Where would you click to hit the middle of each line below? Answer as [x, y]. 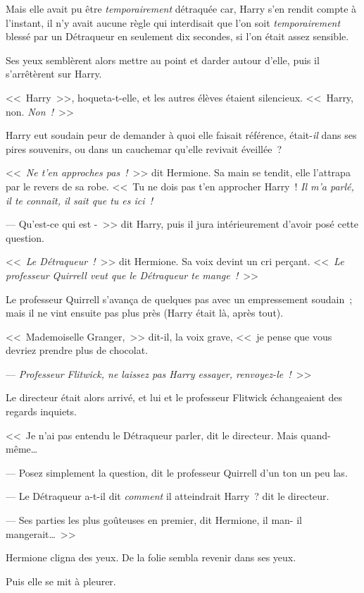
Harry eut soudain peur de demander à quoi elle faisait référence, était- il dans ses [181, 135]
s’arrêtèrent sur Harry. [54, 74]
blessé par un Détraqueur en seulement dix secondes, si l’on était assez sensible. [177, 36]
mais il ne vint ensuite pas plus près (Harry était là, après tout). [145, 313]
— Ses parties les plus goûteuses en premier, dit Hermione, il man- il [154, 520]
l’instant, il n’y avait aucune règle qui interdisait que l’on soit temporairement [173, 22]
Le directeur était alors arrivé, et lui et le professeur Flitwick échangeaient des [174, 397]
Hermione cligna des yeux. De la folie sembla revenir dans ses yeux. [151, 557]
